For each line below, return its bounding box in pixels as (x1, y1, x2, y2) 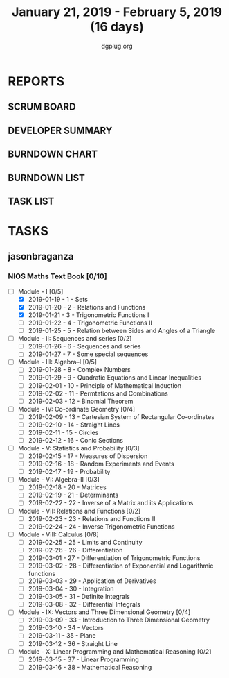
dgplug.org (100, 42, 134, 50)
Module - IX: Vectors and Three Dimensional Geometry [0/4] (17, 608, 191, 616)
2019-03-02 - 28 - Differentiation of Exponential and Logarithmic (28, 561, 214, 570)
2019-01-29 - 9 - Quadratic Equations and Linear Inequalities (28, 373, 202, 382)
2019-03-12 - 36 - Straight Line (28, 639, 118, 647)
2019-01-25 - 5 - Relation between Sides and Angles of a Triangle (28, 327, 216, 335)
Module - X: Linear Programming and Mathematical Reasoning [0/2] (17, 647, 212, 656)
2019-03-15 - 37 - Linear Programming (28, 655, 139, 663)
